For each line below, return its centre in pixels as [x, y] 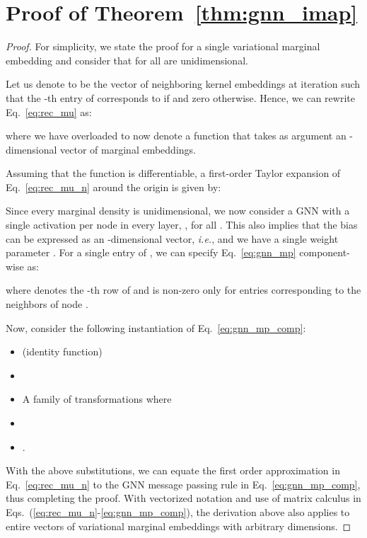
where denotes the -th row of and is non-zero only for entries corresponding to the [183, 290]
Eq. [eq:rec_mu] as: [49, 111]
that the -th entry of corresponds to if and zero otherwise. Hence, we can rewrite [180, 97]
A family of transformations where [97, 399]
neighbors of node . [47, 304]
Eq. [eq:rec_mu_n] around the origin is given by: [113, 187]
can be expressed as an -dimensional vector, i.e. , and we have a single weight [172, 238]
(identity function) [62, 351]
